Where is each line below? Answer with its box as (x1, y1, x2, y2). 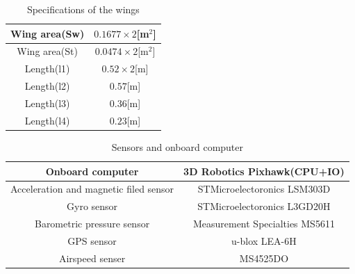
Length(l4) (24, 113, 70, 127)
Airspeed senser (58, 250, 126, 265)
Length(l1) (24, 61, 70, 76)
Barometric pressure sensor (34, 216, 150, 231)
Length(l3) (24, 95, 70, 110)
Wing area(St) (17, 44, 78, 58)
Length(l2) (24, 79, 70, 93)
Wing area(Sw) (10, 26, 85, 40)
